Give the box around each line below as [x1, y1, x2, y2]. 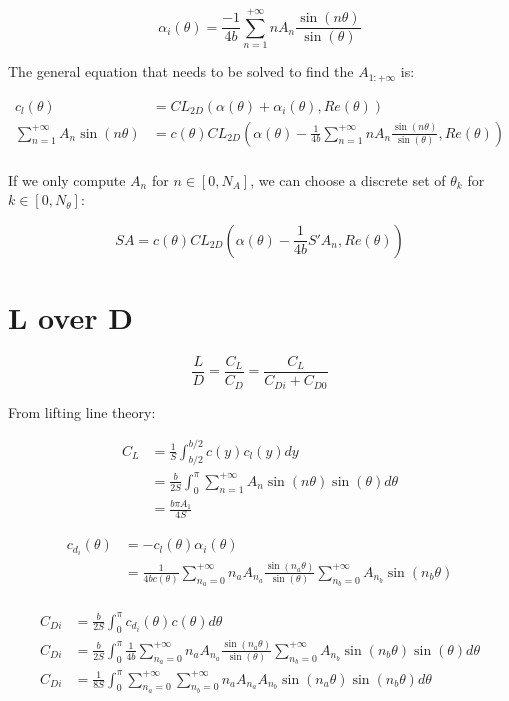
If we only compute [8, 169, 126, 190]
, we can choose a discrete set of [250, 169, 446, 190]
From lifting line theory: [8, 401, 156, 422]
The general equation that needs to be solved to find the [8, 61, 354, 82]
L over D [8, 297, 133, 338]
